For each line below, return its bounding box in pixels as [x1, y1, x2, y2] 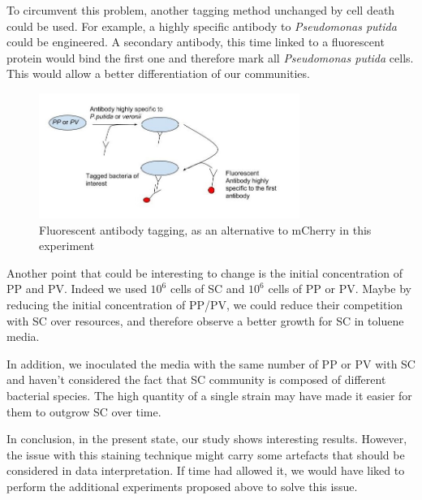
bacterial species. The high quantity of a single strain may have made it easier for [6, 386, 412, 403]
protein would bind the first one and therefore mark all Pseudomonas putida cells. [6, 49, 414, 66]
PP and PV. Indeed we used [6, 280, 147, 297]
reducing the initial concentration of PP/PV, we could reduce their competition [6, 295, 403, 312]
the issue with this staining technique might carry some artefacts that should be [6, 446, 405, 463]
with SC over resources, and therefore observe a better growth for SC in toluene [6, 312, 404, 329]
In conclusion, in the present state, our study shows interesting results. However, [6, 430, 407, 447]
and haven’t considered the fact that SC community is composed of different [6, 371, 386, 388]
